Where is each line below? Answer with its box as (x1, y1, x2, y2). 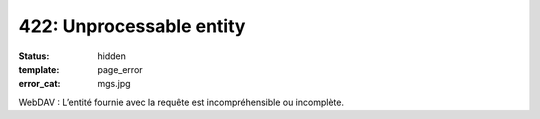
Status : (18, 50, 50, 62)
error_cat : (18, 78, 61, 90)
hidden (97, 50, 127, 62)
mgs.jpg (97, 78, 131, 90)
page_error (97, 63, 144, 75)
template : (18, 63, 60, 75)
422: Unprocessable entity (18, 15, 246, 37)
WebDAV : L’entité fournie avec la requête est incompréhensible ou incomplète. (18, 96, 345, 108)
